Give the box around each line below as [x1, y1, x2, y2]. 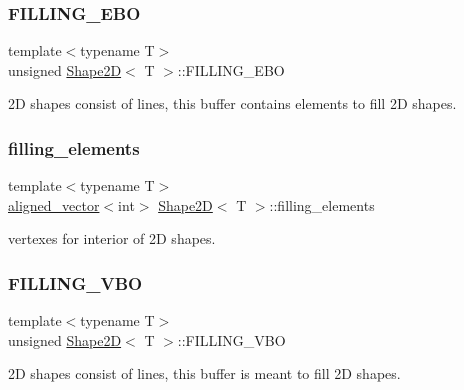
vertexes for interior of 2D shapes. [8, 228, 216, 249]
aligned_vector [8, 194, 100, 215]
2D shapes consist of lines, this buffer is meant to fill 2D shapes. [8, 363, 401, 384]
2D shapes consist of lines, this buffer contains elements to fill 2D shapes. [8, 93, 457, 114]
